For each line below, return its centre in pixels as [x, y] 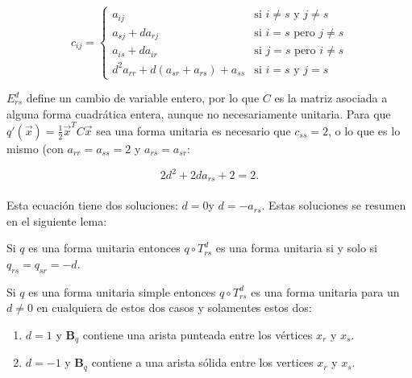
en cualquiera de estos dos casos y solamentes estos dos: [174, 307]
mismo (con [35, 148]
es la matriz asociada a [331, 98]
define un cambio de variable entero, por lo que [143, 98]
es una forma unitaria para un [325, 291]
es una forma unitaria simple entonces [122, 291]
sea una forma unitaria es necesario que [194, 130]
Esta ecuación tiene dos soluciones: [92, 205]
